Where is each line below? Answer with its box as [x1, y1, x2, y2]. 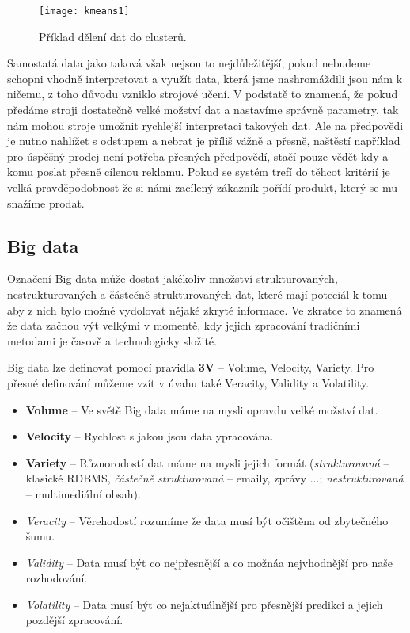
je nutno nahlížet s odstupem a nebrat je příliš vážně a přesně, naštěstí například [7, 132, 401, 149]
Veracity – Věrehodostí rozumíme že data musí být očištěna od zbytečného [25, 512, 389, 528]
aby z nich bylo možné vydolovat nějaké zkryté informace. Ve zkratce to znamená [7, 301, 402, 318]
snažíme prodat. [7, 194, 85, 211]
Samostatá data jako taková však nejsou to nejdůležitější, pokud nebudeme [7, 55, 371, 71]
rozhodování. [25, 570, 88, 586]
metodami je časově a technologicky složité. [7, 332, 217, 349]
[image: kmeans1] [39, 6, 130, 17]
